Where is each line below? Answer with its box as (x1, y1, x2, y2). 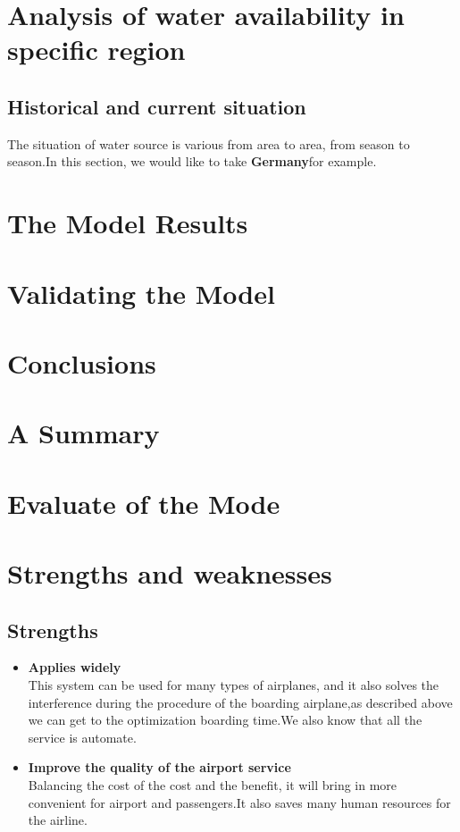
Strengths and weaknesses (7, 555, 332, 592)
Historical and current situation (7, 92, 306, 120)
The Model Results (7, 205, 248, 241)
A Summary (7, 415, 160, 451)
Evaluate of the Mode (7, 484, 280, 521)
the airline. (28, 811, 88, 829)
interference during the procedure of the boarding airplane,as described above (28, 693, 453, 711)
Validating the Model (7, 274, 275, 311)
